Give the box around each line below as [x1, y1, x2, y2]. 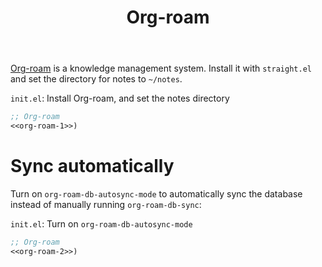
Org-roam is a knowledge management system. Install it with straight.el [10, 62, 312, 75]
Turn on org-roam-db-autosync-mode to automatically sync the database [10, 187, 303, 200]
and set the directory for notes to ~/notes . [10, 73, 183, 85]
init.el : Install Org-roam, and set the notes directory [10, 92, 230, 105]
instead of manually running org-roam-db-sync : [10, 198, 202, 210]
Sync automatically [10, 155, 175, 178]
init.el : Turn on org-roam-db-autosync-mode [10, 217, 193, 230]
